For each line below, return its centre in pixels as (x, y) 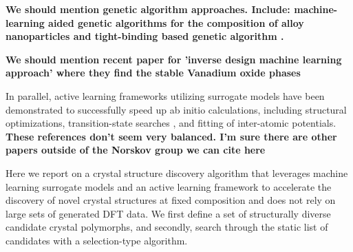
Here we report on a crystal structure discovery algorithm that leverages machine (177, 172)
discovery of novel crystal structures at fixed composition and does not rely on (171, 200)
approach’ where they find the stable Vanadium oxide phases (153, 73)
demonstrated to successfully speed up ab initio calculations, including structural (176, 109)
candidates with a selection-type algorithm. (97, 240)
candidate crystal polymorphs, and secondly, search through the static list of (167, 227)
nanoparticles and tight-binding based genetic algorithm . (145, 36)
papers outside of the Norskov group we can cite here (136, 150)
